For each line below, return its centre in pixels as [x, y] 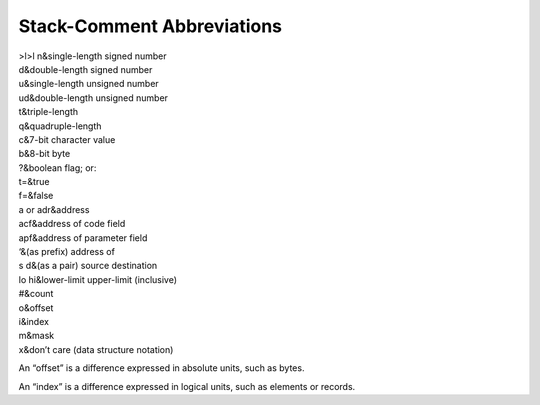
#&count [36, 294]
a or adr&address [54, 209]
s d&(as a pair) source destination [88, 266]
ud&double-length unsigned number [93, 97]
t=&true [34, 182]
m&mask [36, 336]
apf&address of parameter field [83, 237]
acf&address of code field [72, 224]
